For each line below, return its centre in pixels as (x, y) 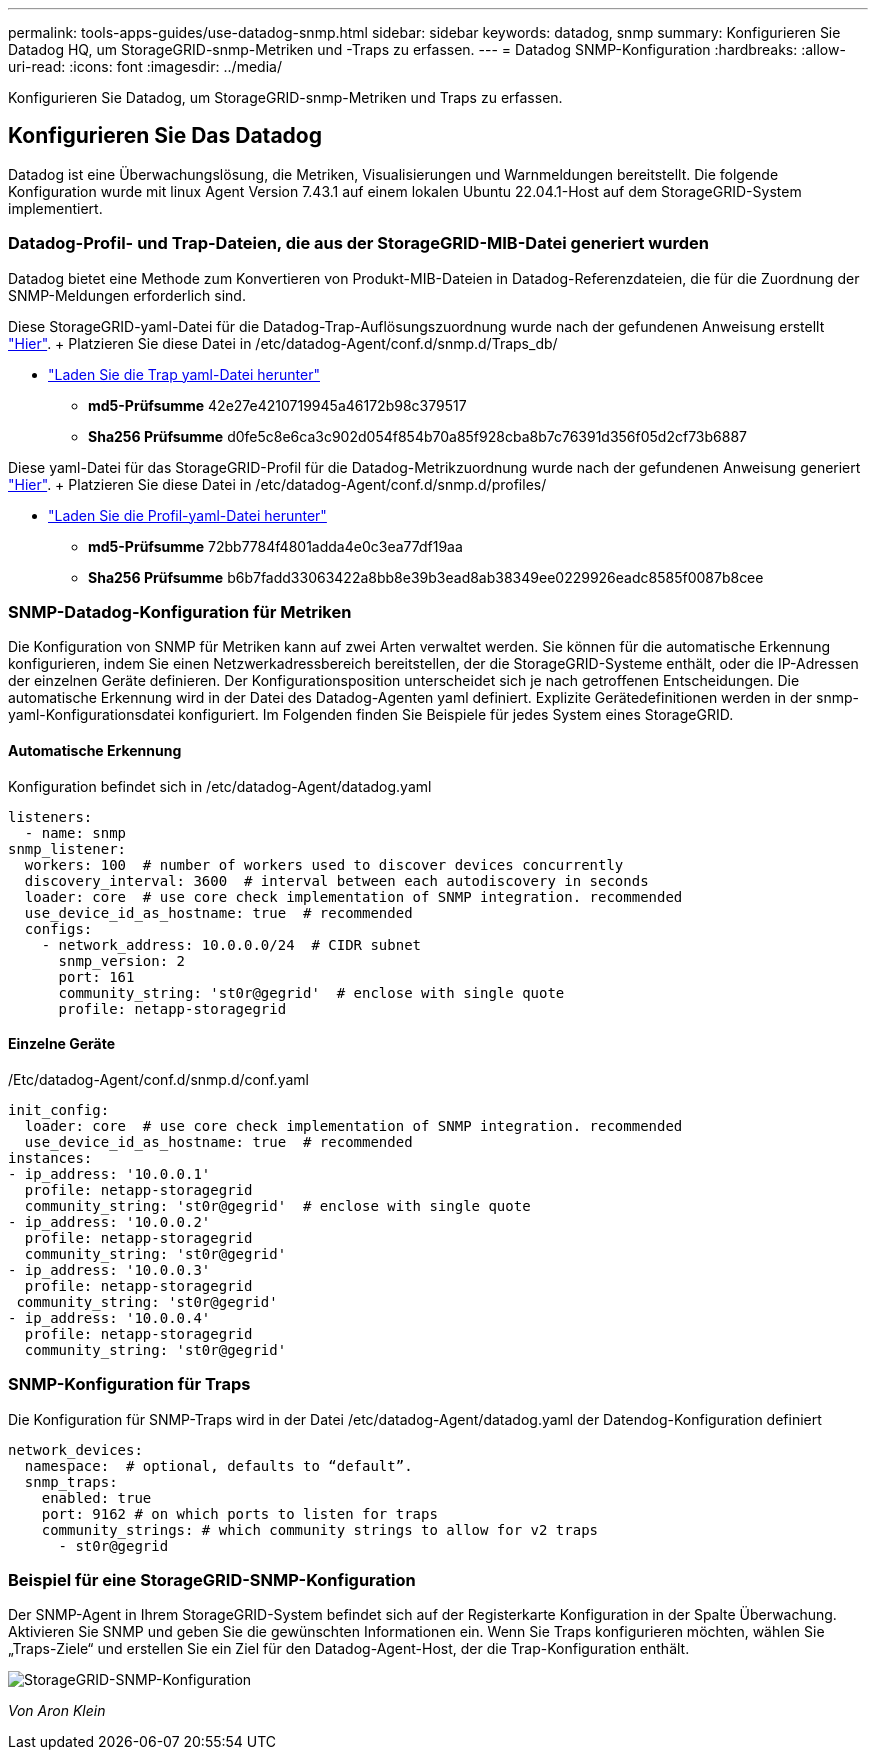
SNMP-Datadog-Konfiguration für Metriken (180, 611)
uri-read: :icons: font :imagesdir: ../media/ (145, 66)
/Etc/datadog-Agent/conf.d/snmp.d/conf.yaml (158, 1079)
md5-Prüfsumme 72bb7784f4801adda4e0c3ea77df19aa (275, 546)
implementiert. (55, 208)
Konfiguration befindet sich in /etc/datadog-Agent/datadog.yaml (220, 786)
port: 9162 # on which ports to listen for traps (239, 1513)
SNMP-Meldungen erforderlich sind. (127, 295)
